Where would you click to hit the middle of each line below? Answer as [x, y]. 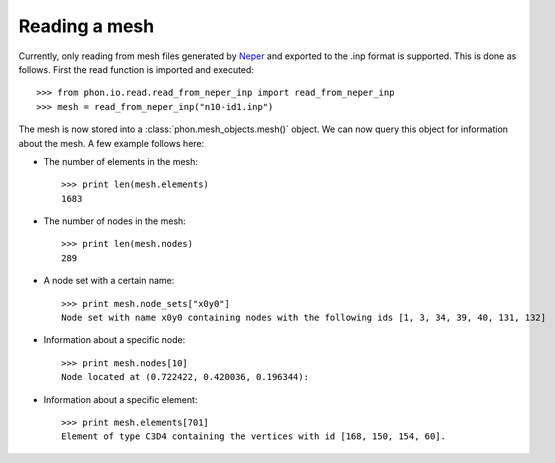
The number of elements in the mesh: [121, 161]
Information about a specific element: [120, 399]
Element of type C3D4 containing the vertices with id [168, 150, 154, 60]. [254, 436]
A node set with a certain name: [109, 281]
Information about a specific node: [114, 340]
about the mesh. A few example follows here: [111, 143]
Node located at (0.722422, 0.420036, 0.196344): [185, 377]
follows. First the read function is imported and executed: [136, 69]
